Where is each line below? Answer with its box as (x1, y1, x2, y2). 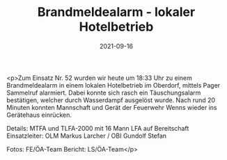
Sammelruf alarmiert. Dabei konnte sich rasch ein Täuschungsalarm (6, 88, 201, 97)
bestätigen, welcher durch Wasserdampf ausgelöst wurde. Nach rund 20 (6, 95, 216, 104)
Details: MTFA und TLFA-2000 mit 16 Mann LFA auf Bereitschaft (6, 124, 189, 132)
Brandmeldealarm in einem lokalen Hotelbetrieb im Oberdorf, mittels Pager (6, 81, 221, 89)
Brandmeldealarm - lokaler (37, 4, 196, 20)
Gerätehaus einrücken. (6, 111, 72, 119)
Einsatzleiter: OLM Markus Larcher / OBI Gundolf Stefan (6, 131, 167, 140)
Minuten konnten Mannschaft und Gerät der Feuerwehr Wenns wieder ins (6, 103, 217, 111)
